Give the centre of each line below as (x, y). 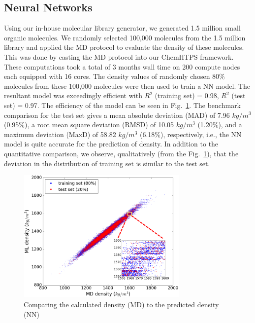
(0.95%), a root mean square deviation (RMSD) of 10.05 (89, 125)
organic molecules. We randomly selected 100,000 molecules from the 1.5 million (125, 37)
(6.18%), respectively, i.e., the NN (191, 134)
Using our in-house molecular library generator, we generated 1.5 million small (122, 28)
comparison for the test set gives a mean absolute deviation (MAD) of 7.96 (117, 115)
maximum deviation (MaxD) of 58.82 (60, 134)
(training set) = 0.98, (187, 95)
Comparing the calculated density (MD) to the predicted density (121, 304)
